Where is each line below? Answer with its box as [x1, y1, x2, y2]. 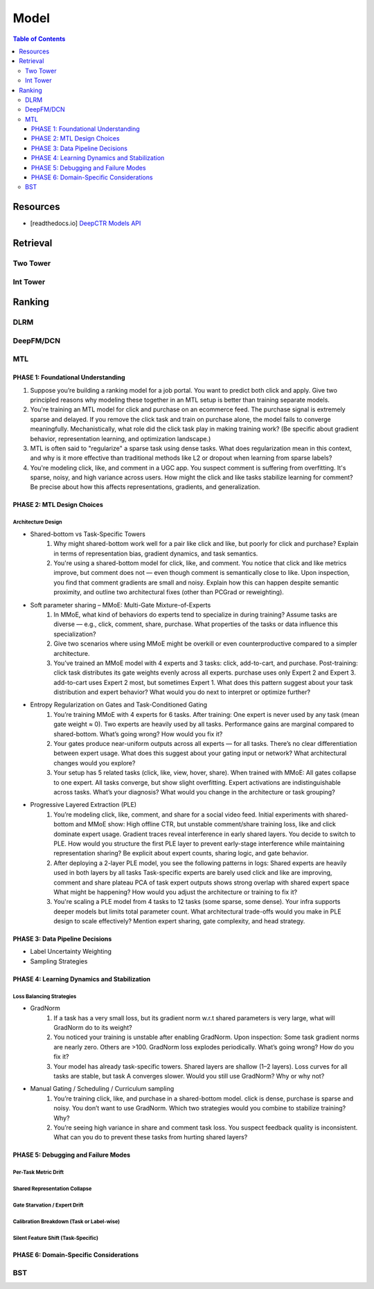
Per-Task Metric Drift [12, 1169, 64, 1176]
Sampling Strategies [30, 957, 88, 966]
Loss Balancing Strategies [12, 993, 77, 1000]
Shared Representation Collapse [12, 1185, 92, 1193]
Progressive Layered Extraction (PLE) [30, 801, 137, 809]
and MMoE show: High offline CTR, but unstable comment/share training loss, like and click [75, 820, 336, 828]
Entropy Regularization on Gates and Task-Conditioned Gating [30, 700, 208, 709]
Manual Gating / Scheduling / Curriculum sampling [30, 1085, 175, 1093]
